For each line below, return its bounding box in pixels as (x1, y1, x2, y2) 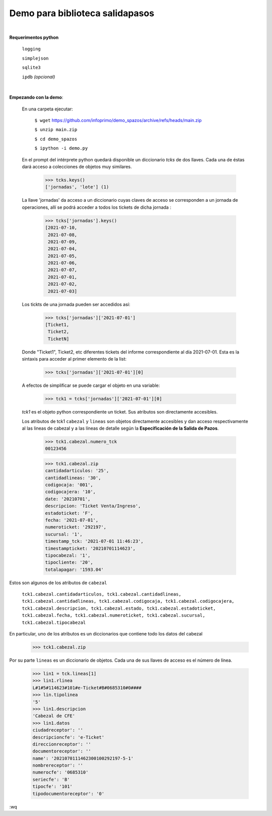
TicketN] (48, 336, 70, 341)
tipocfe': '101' (32, 784, 73, 789)
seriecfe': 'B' (32, 777, 70, 782)
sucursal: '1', (45, 531, 83, 537)
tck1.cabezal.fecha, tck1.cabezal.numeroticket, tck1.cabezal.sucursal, (22, 613, 206, 618)
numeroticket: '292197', (45, 524, 107, 530)
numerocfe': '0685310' (32, 770, 89, 775)
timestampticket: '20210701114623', (45, 545, 136, 551)
